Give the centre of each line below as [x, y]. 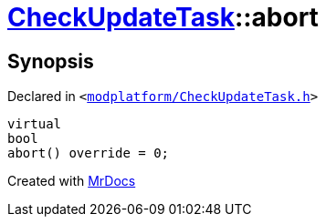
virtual [35, 124]
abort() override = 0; [89, 153]
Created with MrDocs [72, 181]
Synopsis [51, 61]
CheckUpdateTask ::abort [163, 17]
